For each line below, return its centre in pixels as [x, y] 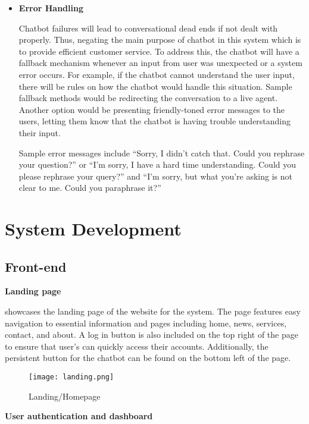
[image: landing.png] [71, 377]
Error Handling [51, 8]
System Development [93, 229]
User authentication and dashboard [79, 416]
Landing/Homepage [65, 396]
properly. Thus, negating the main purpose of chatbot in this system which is [160, 40]
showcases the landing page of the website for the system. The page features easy [153, 311]
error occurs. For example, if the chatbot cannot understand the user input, [157, 74]
